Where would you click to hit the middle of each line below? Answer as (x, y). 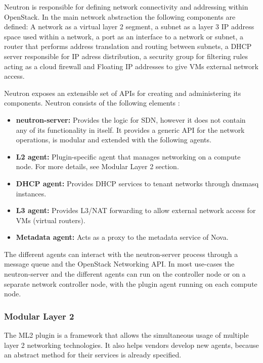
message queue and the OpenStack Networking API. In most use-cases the (119, 264)
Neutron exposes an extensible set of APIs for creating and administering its (123, 93)
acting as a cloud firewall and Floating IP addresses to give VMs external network (131, 66)
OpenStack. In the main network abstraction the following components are (120, 16)
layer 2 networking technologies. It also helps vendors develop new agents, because (131, 345)
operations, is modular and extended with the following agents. (114, 140)
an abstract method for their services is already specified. (93, 355)
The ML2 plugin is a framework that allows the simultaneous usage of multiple (126, 335)
